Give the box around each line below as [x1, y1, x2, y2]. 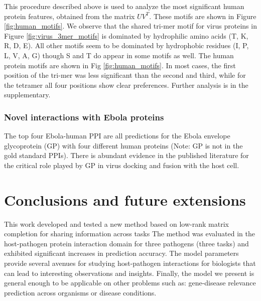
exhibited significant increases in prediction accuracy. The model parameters [4, 248, 239, 258]
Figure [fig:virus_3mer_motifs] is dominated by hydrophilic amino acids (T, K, [4, 30, 248, 41]
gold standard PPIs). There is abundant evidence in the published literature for [4, 150, 249, 161]
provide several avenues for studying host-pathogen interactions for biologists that [4, 258, 256, 268]
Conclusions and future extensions [4, 189, 246, 210]
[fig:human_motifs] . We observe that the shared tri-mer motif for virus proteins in [4, 21, 257, 31]
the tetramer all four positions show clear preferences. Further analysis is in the [4, 79, 248, 90]
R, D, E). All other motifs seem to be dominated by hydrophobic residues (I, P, [4, 40, 249, 51]
